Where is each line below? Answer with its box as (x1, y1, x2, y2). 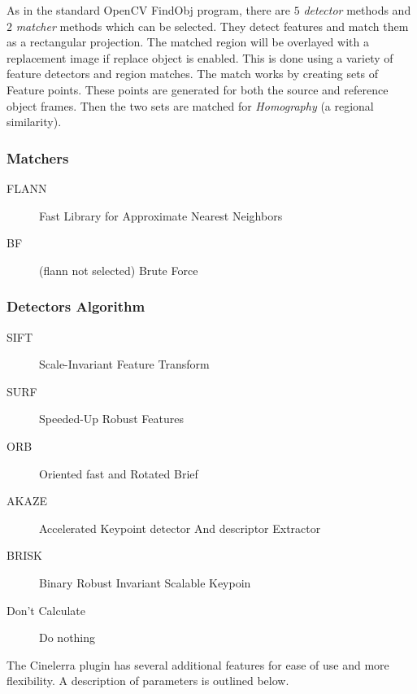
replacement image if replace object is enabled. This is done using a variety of (7, 49, 393, 66)
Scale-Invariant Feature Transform (39, 356, 210, 373)
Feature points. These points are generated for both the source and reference (7, 81, 389, 98)
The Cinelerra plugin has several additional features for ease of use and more (7, 656, 389, 673)
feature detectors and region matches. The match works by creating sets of (7, 65, 379, 82)
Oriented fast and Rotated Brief (39, 465, 198, 482)
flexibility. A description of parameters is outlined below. (7, 672, 289, 689)
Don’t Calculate (7, 601, 86, 618)
